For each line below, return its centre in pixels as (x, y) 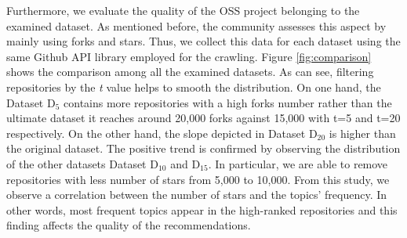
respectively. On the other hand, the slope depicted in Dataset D (162, 133)
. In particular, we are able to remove (298, 163)
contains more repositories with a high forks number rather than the (228, 102)
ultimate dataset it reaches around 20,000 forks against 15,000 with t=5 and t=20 (203, 118)
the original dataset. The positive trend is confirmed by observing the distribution (203, 148)
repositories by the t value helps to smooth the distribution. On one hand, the (194, 87)
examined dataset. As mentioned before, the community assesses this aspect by (196, 25)
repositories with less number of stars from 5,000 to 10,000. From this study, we (198, 179)
